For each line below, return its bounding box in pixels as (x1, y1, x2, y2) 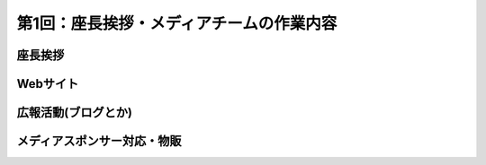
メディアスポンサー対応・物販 (16, 134, 182, 149)
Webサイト (16, 76, 79, 91)
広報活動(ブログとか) (16, 105, 132, 120)
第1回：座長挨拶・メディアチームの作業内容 (16, 13, 337, 33)
